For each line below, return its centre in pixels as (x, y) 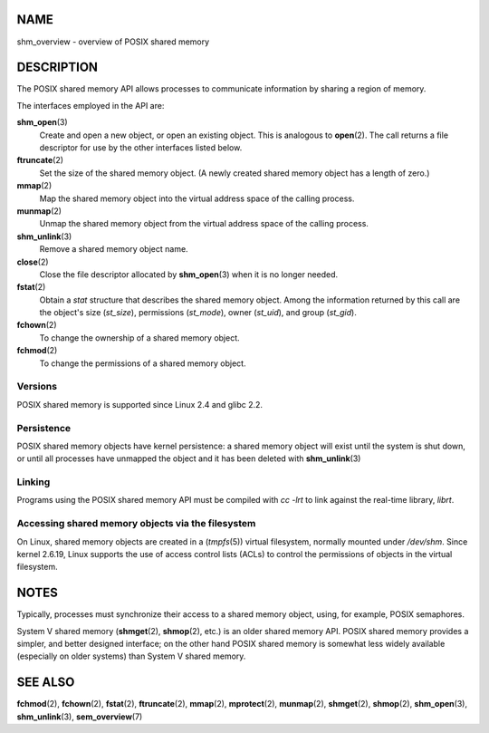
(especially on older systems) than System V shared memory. (131, 656)
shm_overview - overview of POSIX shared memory (113, 42)
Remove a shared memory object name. (114, 249)
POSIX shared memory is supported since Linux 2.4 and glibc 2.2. (139, 404)
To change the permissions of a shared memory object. (143, 363)
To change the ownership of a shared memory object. (139, 338)
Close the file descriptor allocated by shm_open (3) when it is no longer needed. (189, 274)
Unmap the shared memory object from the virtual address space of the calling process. (204, 224)
